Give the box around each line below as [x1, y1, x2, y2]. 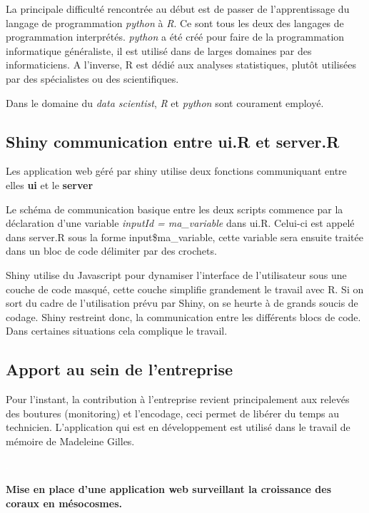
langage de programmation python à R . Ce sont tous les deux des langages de [6, 15, 344, 30]
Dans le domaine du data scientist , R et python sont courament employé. [6, 95, 324, 110]
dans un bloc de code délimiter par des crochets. [6, 243, 217, 258]
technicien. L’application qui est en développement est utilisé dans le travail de [6, 420, 350, 435]
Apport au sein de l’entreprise [6, 358, 233, 380]
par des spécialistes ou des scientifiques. [6, 71, 179, 86]
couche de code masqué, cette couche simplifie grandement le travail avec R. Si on [6, 281, 364, 296]
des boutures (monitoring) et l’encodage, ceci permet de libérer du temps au [6, 405, 340, 420]
